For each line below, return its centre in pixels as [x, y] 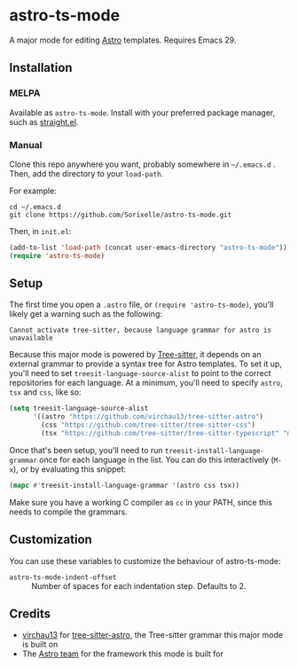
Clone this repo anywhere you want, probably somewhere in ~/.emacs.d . [142, 164]
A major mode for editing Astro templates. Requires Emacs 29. [123, 40]
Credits [30, 614]
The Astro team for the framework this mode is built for [122, 654]
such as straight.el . [44, 122]
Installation [41, 68]
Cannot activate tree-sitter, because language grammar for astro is [141, 330]
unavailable [31, 338]
